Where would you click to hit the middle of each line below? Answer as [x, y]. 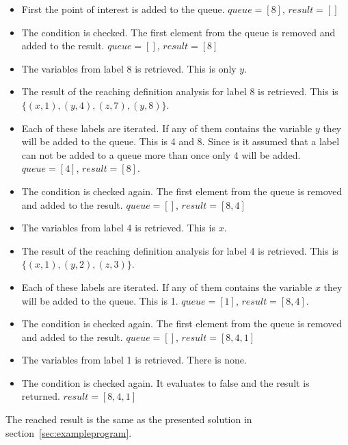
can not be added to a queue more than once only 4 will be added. [161, 154]
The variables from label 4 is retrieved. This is [118, 228]
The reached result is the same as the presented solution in [129, 419]
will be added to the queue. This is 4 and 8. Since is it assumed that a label [180, 141]
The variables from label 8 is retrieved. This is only [129, 68]
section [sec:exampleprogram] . [69, 432]
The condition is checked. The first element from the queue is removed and [178, 32]
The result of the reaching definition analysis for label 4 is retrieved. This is [180, 250]
